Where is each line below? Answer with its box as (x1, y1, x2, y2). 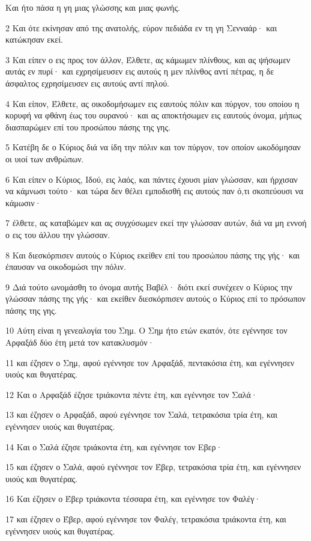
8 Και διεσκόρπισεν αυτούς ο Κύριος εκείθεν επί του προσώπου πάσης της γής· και (5, 248, 300, 261)
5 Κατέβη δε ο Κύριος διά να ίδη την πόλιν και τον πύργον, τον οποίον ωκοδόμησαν (5, 141, 301, 153)
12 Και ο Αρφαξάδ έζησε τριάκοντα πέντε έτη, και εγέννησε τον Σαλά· (5, 388, 258, 400)
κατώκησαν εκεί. (5, 33, 63, 46)
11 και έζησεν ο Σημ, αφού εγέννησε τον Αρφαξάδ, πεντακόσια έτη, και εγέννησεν (5, 356, 295, 368)
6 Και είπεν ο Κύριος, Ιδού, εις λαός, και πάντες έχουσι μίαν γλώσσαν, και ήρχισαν (5, 173, 298, 185)
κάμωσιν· (5, 196, 41, 209)
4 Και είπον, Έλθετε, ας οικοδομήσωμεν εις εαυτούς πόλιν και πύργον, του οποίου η (5, 97, 300, 109)
